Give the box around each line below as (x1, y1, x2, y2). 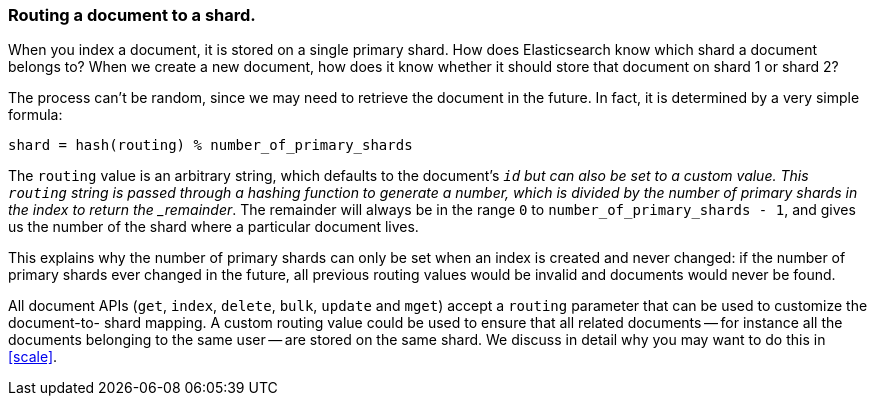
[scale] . (8, 348, 58, 366)
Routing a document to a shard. (8, 5, 256, 25)
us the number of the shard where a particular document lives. (8, 218, 419, 236)
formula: (8, 106, 63, 124)
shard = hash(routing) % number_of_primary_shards (8, 137, 413, 154)
